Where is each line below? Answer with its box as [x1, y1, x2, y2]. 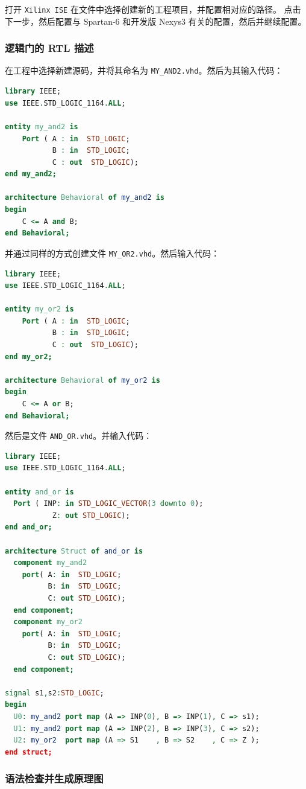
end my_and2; [5, 170, 57, 179]
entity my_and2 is [5, 122, 78, 131]
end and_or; [5, 523, 52, 532]
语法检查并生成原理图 [5, 771, 104, 786]
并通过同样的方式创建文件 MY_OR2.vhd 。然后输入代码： [5, 246, 220, 259]
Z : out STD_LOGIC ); [52, 511, 130, 520]
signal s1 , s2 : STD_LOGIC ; [5, 688, 104, 697]
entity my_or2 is [5, 305, 74, 314]
